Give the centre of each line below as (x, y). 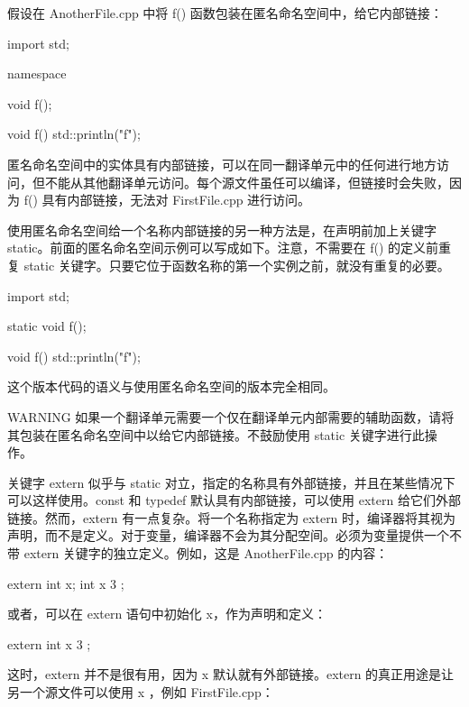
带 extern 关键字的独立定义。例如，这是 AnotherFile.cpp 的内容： (198, 553)
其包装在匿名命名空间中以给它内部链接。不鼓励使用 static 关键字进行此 (216, 434)
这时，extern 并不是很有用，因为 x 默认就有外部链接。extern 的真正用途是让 (231, 674)
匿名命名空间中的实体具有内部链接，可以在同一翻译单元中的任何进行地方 (222, 164)
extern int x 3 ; (49, 643)
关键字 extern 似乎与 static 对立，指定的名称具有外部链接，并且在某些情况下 (231, 482)
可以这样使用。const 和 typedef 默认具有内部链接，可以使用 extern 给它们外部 (234, 500)
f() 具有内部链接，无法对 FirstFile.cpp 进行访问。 (167, 200)
